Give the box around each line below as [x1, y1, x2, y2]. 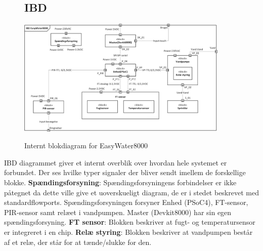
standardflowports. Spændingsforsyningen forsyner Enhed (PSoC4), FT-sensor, [4, 197, 248, 207]
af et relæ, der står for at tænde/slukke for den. [4, 236, 152, 247]
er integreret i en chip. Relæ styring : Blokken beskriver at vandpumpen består [4, 226, 253, 237]
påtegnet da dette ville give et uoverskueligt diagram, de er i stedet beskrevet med [4, 187, 259, 197]
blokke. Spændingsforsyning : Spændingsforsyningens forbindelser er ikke [4, 177, 237, 187]
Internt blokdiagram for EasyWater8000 [24, 140, 148, 151]
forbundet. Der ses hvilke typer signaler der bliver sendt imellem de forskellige [4, 167, 246, 178]
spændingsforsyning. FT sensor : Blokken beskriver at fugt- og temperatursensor [4, 217, 255, 227]
